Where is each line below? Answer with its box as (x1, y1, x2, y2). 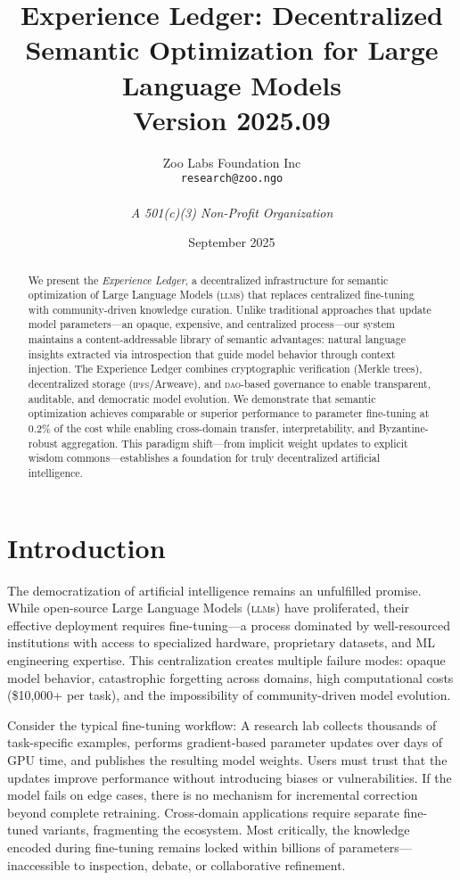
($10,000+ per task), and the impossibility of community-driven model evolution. (7, 686, 451, 704)
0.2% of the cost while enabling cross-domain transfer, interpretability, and (28, 421, 375, 436)
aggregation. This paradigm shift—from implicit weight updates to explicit (61, 435, 408, 450)
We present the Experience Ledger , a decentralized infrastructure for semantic (28, 272, 389, 287)
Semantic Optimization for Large (25, 31, 439, 68)
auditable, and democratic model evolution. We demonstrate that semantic (28, 391, 376, 406)
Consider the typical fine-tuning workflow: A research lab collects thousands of (7, 715, 437, 734)
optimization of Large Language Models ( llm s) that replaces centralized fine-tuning (28, 287, 415, 302)
